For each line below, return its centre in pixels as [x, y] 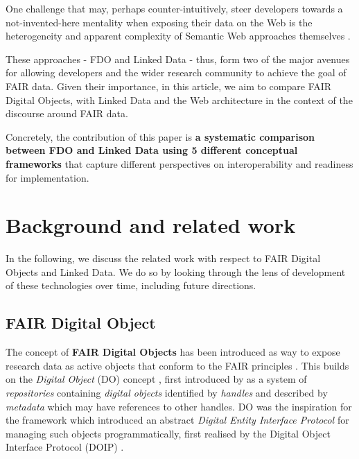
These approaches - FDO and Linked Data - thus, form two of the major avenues [178, 59]
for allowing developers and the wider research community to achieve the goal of [176, 72]
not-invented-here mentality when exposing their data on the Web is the [159, 22]
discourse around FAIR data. [67, 113]
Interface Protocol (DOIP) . [65, 447]
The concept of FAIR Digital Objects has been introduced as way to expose [173, 352]
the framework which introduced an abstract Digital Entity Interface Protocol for [177, 420]
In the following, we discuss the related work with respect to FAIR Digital [163, 258]
